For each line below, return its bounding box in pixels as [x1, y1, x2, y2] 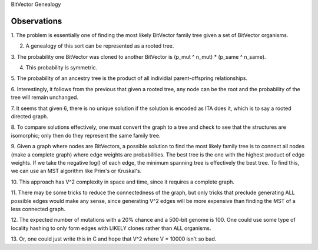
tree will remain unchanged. [11, 94, 79, 101]
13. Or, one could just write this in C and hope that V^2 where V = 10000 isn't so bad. [11, 235, 217, 242]
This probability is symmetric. [25, 64, 98, 71]
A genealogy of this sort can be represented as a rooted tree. [25, 42, 174, 49]
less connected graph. [11, 205, 66, 212]
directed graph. [11, 113, 48, 120]
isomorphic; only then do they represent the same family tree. [11, 132, 161, 139]
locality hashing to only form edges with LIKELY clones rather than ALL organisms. [11, 224, 211, 232]
